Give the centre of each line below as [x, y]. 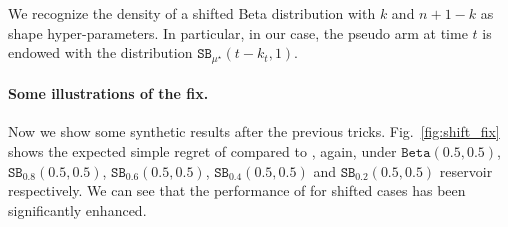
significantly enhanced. [77, 209]
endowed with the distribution [100, 52]
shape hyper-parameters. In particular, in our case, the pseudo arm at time [238, 32]
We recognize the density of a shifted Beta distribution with [192, 13]
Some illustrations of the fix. [108, 93]
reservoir [466, 170]
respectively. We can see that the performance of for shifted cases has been [237, 190]
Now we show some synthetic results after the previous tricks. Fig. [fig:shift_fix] [254, 131]
